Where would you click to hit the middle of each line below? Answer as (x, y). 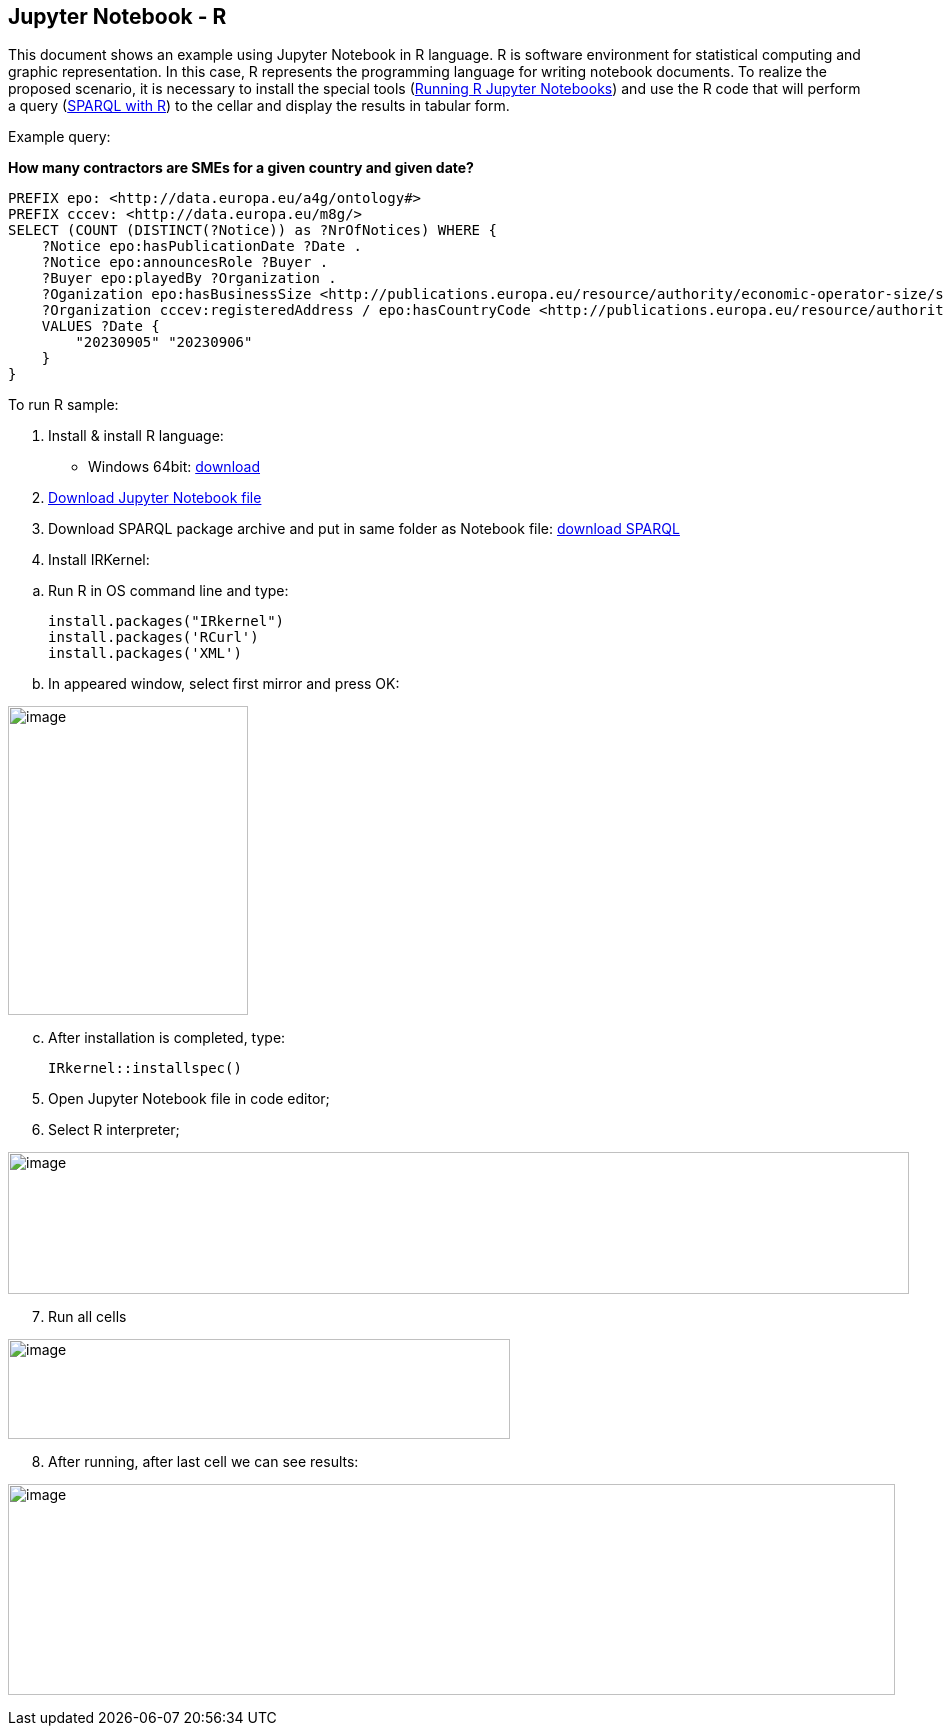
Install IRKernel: (99, 560)
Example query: (59, 137)
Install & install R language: (136, 436)
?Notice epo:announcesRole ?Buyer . (185, 262)
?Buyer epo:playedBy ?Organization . (189, 278)
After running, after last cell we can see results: (203, 1462)
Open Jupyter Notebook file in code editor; (189, 1099)
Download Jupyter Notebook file (155, 498)
